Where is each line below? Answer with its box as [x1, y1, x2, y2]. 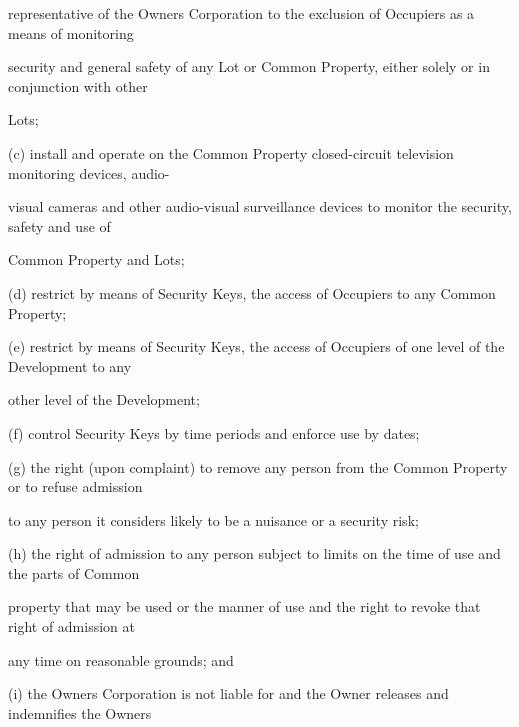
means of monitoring [8, 22, 134, 43]
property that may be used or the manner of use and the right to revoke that [8, 596, 481, 617]
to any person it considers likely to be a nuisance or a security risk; [8, 509, 419, 530]
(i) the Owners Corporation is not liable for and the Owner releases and [8, 683, 449, 704]
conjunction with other [8, 75, 148, 96]
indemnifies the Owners [8, 702, 152, 723]
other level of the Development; [8, 389, 200, 410]
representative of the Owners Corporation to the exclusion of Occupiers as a [8, 3, 475, 23]
